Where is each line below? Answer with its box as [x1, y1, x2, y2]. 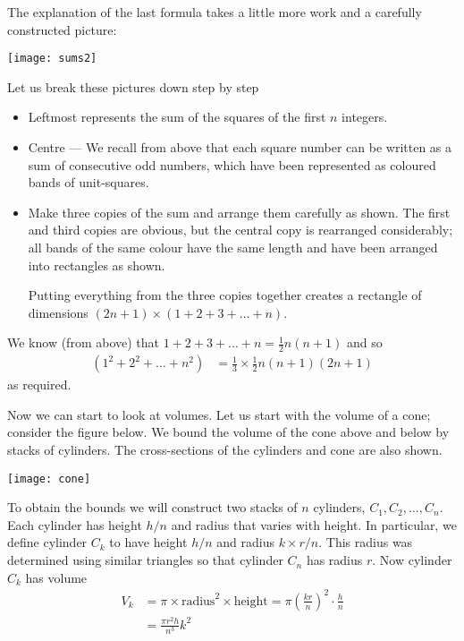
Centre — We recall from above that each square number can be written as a [28, 138, 452, 157]
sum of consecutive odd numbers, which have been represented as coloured [28, 155, 436, 174]
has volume [25, 568, 88, 586]
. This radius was [318, 533, 413, 551]
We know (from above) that [7, 333, 159, 352]
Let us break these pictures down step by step [7, 77, 259, 96]
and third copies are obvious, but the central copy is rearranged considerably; [28, 220, 453, 239]
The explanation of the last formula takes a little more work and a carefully [7, 3, 422, 21]
